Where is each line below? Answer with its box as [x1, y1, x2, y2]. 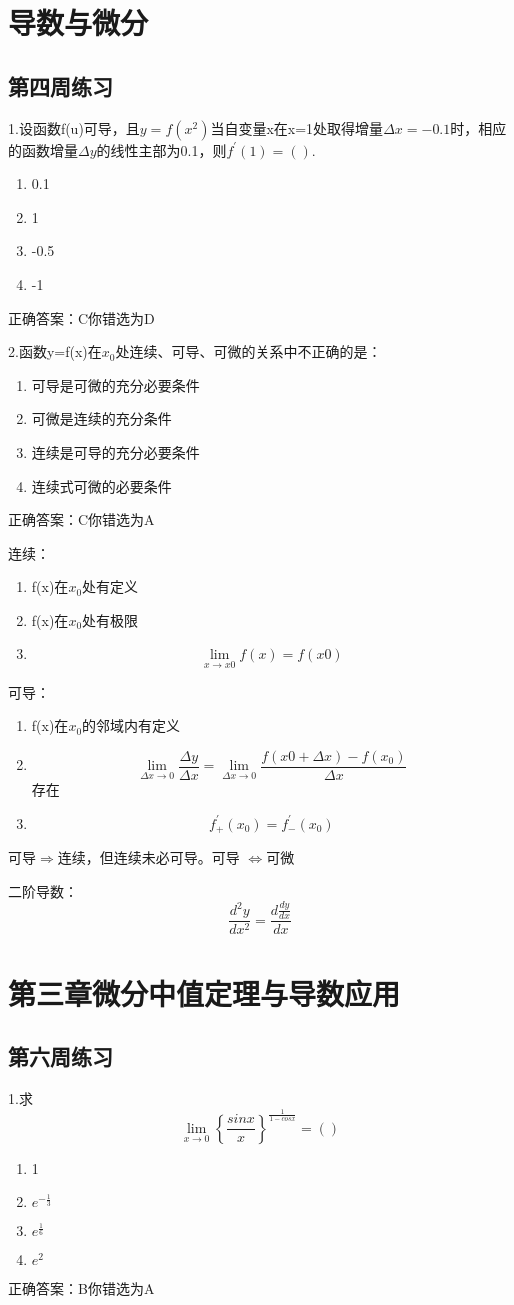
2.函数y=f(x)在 [8, 341, 102, 362]
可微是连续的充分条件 [31, 408, 172, 429]
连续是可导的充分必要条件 [31, 441, 200, 462]
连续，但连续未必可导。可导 [57, 847, 240, 867]
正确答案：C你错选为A [8, 509, 155, 530]
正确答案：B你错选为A [8, 1278, 155, 1299]
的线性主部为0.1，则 [96, 139, 227, 160]
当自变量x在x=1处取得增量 [210, 117, 384, 138]
